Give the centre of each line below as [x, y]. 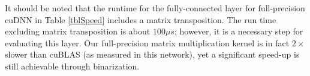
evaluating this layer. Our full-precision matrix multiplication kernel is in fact [147, 42]
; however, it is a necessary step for [239, 31]
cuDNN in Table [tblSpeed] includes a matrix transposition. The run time [141, 19]
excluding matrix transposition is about [78, 31]
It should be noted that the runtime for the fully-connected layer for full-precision [155, 8]
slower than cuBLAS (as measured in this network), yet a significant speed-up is [152, 54]
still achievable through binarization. [72, 66]
